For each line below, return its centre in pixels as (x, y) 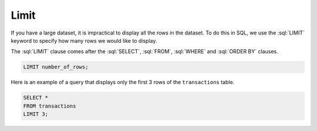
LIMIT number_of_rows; (56, 67)
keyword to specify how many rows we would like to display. (84, 40)
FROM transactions (50, 106)
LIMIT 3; (36, 114)
